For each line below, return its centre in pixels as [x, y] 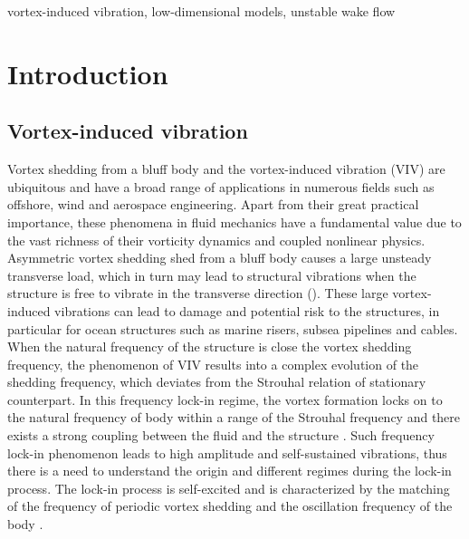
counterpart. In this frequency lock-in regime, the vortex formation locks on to [225, 399]
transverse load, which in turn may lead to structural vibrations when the [212, 275]
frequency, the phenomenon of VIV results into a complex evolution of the [213, 364]
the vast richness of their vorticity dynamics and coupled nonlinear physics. [216, 240]
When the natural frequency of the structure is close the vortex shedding [210, 346]
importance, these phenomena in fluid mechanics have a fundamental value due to [234, 221]
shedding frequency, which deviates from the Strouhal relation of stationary [217, 382]
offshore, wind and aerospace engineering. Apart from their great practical [213, 204]
